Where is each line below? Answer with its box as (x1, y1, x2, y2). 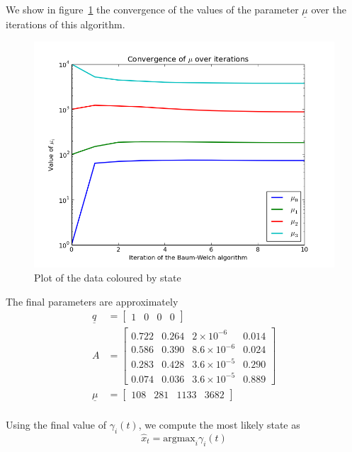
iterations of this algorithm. (6, 17, 125, 32)
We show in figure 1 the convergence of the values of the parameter (6, 2, 299, 16)
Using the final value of (6, 417, 107, 431)
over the (311, 2, 346, 16)
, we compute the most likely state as (138, 417, 300, 431)
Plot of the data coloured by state (34, 270, 181, 284)
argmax (163, 433, 195, 444)
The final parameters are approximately (6, 294, 178, 308)
